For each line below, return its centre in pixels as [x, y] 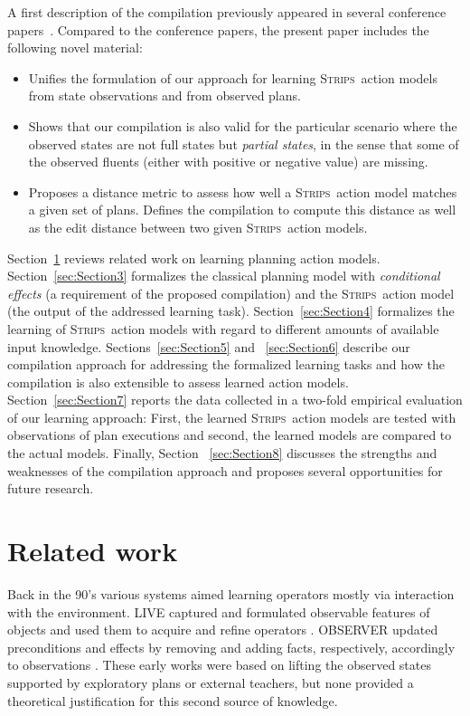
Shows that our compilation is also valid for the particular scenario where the [243, 125]
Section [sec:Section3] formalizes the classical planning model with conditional [224, 276]
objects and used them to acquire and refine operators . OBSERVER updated [223, 630]
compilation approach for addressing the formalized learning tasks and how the [226, 364]
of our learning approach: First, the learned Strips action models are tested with [232, 417]
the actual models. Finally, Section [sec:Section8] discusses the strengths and [222, 453]
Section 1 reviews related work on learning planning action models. [194, 258]
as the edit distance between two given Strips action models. [198, 227]
